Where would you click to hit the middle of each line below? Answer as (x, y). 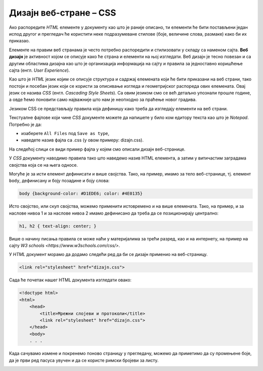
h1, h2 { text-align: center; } (58, 226)
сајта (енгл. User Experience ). (39, 70)
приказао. (19, 41)
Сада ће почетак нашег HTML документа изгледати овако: (70, 280)
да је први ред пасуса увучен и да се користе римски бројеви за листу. (84, 360)
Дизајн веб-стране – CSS (63, 13)
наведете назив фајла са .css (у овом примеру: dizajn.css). (82, 140)
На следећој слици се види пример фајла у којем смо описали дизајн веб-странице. (97, 149)
